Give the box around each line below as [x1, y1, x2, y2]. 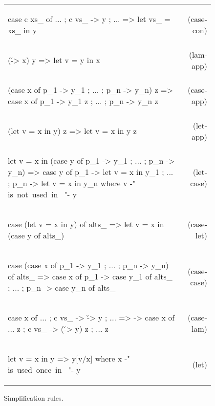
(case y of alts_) [8, 230, 64, 241]
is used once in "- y [8, 364, 81, 375]
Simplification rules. [4, 393, 64, 403]
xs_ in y [8, 24, 37, 36]
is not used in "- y [8, 189, 77, 200]
